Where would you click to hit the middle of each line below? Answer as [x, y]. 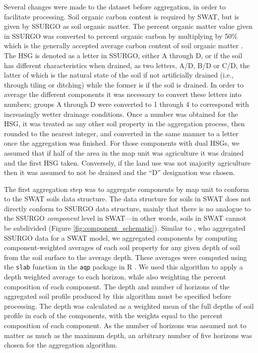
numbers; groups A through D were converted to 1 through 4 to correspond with [127, 104]
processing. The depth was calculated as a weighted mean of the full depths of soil [129, 306]
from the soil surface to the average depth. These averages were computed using [126, 257]
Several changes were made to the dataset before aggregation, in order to [115, 6]
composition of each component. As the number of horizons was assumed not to [125, 325]
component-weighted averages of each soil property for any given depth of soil [122, 247]
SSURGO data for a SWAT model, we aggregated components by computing [121, 237]
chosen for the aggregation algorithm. [61, 345]
